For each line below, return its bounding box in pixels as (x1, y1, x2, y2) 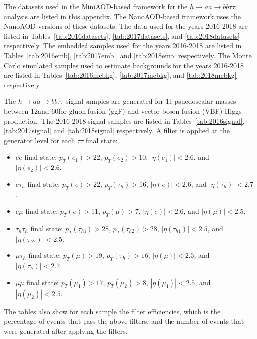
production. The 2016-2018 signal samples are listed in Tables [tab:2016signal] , (4, 115, 245, 126)
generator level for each (4, 135, 75, 145)
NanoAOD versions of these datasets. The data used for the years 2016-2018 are (4, 21, 248, 31)
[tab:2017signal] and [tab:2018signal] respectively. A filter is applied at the (4, 125, 230, 136)
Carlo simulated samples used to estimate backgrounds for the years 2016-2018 (4, 60, 244, 70)
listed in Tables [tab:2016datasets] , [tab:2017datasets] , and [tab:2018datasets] (4, 30, 240, 41)
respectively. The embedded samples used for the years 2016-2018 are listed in (4, 40, 242, 51)
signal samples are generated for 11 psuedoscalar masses (66, 96, 236, 106)
